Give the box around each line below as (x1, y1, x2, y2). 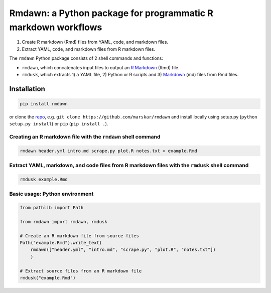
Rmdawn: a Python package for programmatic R (9, 8, 213, 19)
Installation (9, 84, 45, 93)
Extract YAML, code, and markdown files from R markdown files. (22, 46, 156, 52)
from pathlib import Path (20, 205, 84, 211)
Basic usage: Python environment (9, 191, 94, 198)
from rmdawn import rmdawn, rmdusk (20, 219, 107, 224)
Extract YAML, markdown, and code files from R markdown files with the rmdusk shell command (9, 162, 249, 169)
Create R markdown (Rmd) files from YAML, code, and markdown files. (22, 39, 168, 45)
